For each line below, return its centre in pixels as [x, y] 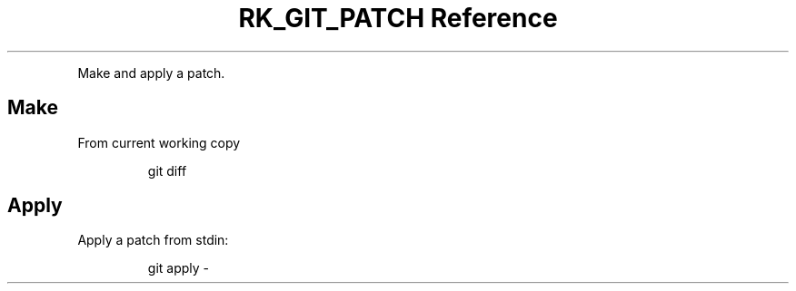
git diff [167, 170]
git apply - [179, 268]
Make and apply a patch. [151, 73]
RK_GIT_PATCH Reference [398, 18]
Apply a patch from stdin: [153, 240]
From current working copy [159, 142]
